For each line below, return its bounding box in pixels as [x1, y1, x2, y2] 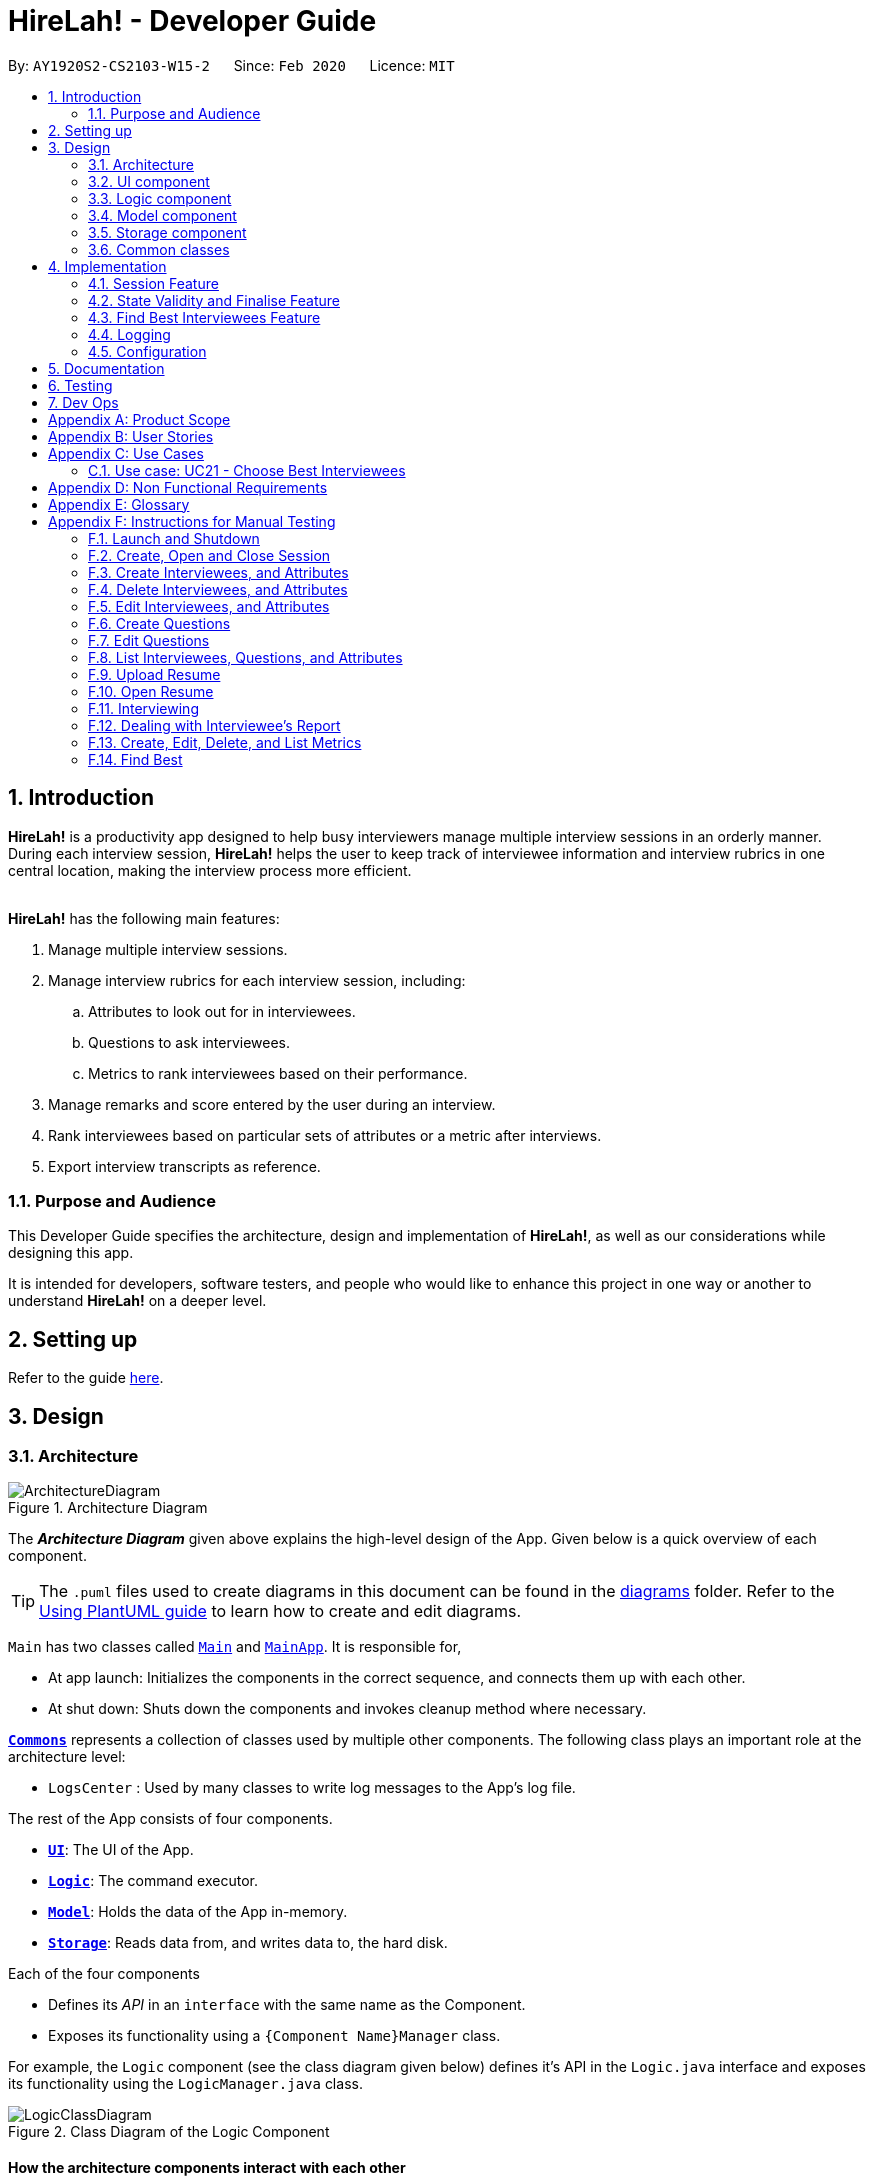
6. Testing [48, 376, 113, 394]
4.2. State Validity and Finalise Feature [88, 291, 340, 309]
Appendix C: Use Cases [48, 444, 204, 462]
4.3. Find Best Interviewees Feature [88, 308, 321, 326]
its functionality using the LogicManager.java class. [8, 2075, 363, 2093]
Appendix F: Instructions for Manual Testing [48, 512, 336, 530]
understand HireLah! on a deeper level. [8, 1292, 267, 1310]
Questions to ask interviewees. [88, 1033, 291, 1051]
